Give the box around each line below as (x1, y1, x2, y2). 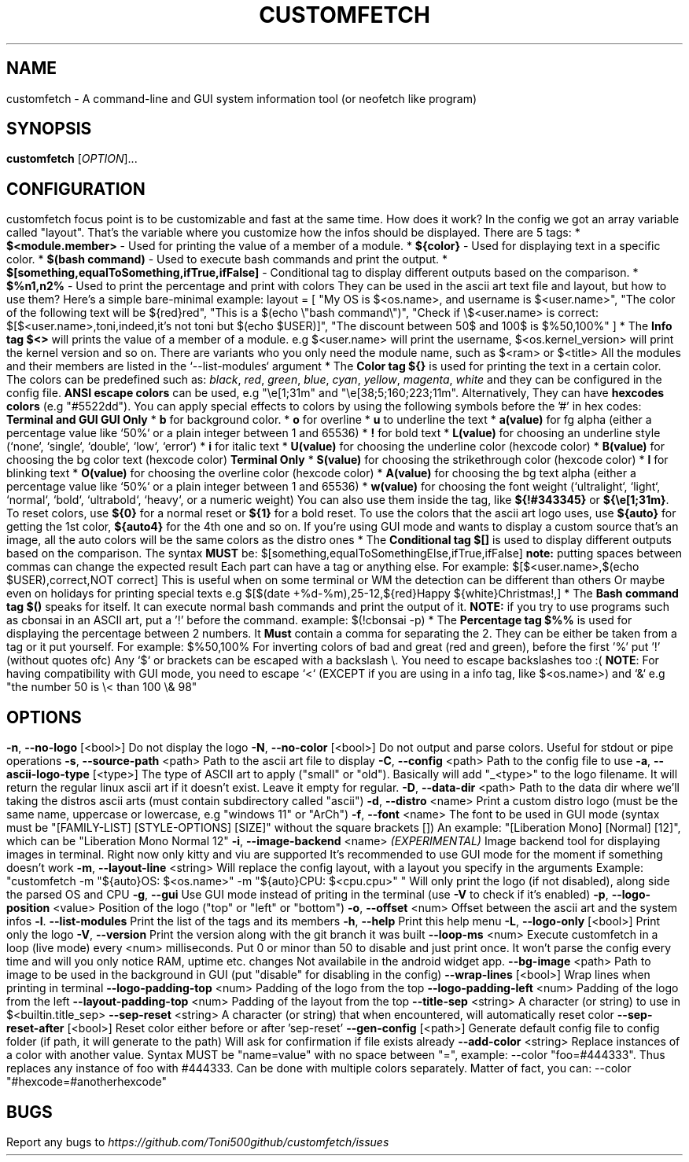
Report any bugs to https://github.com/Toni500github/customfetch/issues (6, 1134, 389, 1149)
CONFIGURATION (6, 178, 146, 199)
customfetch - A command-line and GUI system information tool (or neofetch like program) (6, 91, 477, 105)
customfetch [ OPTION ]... (6, 152, 138, 166)
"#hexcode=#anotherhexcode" (6, 1075, 168, 1089)
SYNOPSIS (6, 119, 92, 139)
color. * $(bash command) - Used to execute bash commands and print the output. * (6, 252, 448, 267)
